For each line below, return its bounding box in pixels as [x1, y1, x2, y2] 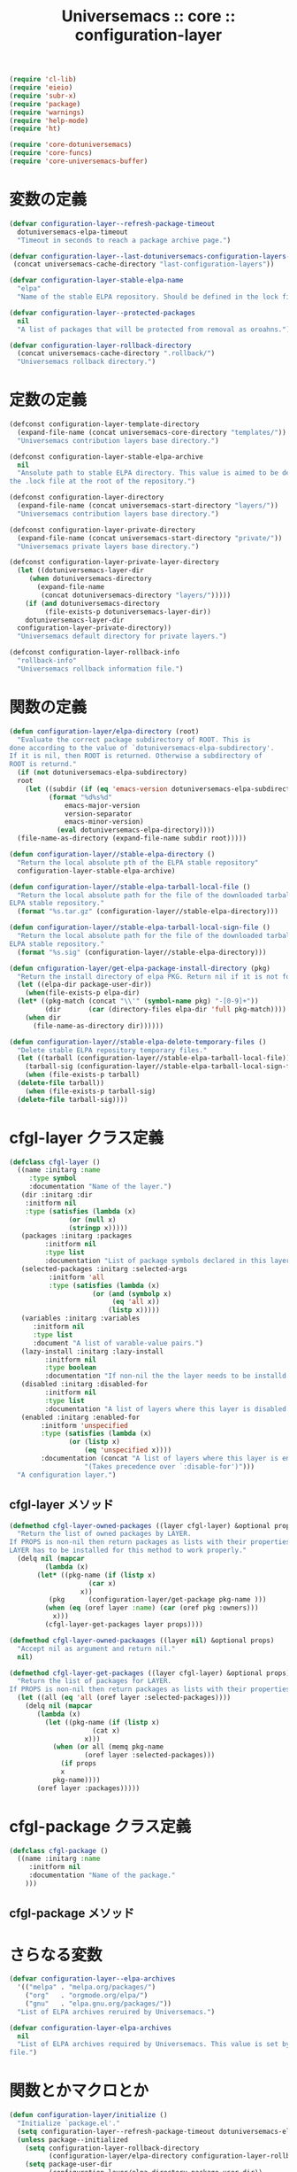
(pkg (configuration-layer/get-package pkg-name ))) [48, 1595, 267, 1604]
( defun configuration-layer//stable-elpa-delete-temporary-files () [9, 1037, 267, 1046]
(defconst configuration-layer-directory [9, 493, 164, 502]
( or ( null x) [68, 1215, 117, 1224]
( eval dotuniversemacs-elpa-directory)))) [56, 826, 216, 834]
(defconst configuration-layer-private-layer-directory [9, 558, 219, 567]
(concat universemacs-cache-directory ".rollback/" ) [17, 349, 216, 358]
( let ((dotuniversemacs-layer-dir [17, 566, 144, 575]
